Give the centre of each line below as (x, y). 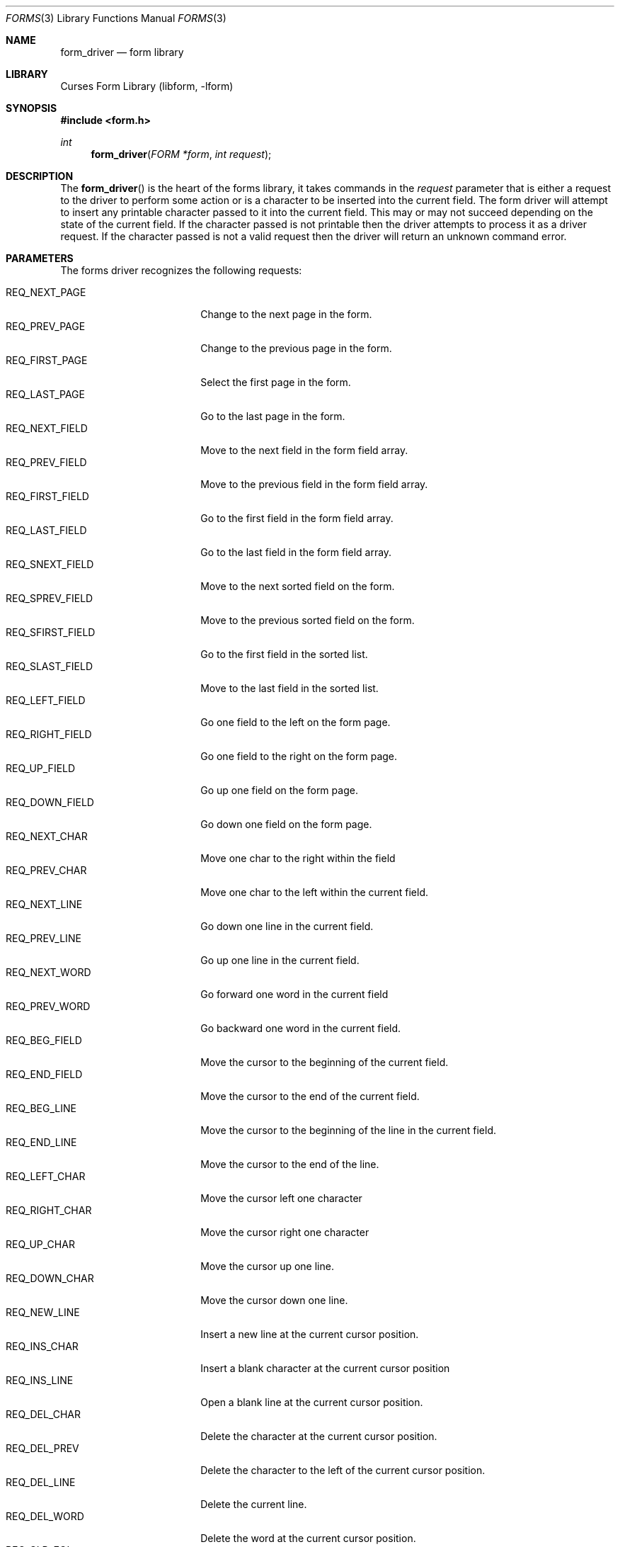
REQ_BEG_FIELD (44, 1040)
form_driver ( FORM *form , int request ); (181, 154)
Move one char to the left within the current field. (315, 892)
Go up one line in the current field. (280, 960)
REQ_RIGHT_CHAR (49, 1210)
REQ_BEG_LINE (41, 1108)
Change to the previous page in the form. (296, 348)
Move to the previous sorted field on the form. (308, 620)
